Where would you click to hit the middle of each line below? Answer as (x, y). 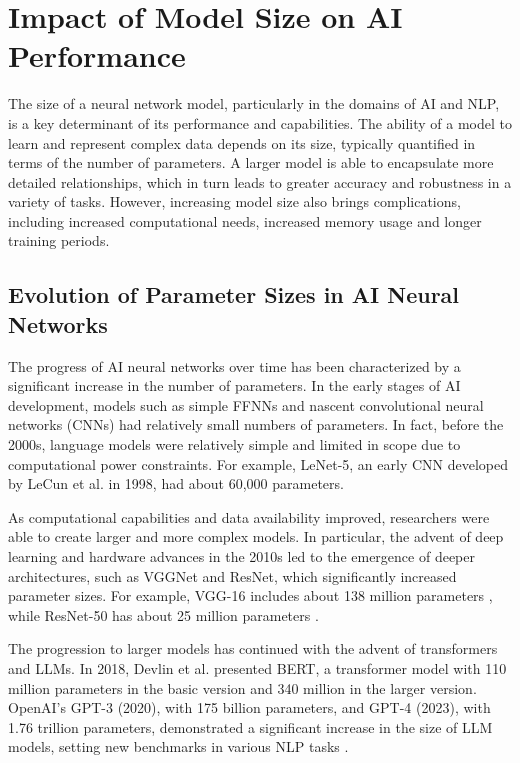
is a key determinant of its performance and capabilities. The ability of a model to (260, 122)
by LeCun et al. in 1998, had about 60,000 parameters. (176, 483)
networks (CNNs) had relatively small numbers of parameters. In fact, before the (256, 424)
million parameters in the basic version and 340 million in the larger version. (242, 687)
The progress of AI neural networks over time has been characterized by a (234, 365)
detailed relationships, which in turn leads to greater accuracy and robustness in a (260, 181)
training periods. (59, 240)
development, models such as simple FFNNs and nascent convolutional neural (246, 404)
